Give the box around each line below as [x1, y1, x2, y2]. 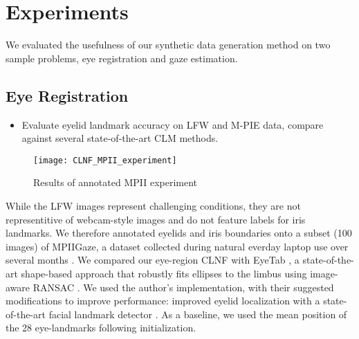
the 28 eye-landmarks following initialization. [6, 320, 196, 335]
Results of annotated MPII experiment [33, 175, 198, 190]
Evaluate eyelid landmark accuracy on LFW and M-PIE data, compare [21, 117, 324, 131]
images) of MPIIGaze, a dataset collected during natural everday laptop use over [6, 239, 349, 253]
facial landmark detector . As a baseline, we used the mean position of [48, 306, 347, 321]
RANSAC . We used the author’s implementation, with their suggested [33, 280, 334, 294]
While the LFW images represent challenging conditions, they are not [6, 198, 301, 212]
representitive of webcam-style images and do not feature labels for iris [6, 212, 306, 226]
